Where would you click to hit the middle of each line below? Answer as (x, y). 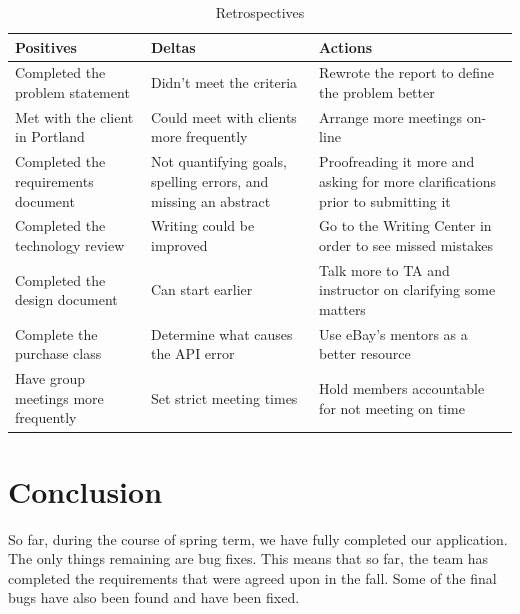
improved (179, 244)
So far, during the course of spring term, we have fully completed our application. (258, 538)
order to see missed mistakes (406, 244)
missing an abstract (210, 200)
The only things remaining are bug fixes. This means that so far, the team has (248, 558)
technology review (70, 244)
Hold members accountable (402, 388)
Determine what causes (221, 333)
